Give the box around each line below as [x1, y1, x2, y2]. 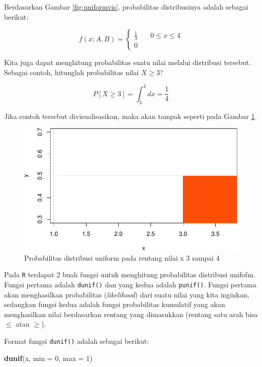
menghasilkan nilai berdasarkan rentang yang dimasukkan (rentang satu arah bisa [4, 309, 258, 319]
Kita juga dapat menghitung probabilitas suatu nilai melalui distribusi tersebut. [4, 57, 251, 68]
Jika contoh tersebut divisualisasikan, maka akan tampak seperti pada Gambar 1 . [4, 110, 257, 121]
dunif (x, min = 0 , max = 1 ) [4, 352, 93, 363]
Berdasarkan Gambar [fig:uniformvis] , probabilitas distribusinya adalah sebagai [4, 2, 248, 12]
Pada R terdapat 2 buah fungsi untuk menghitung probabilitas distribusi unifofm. [4, 269, 255, 280]
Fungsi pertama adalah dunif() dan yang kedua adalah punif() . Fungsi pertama [4, 279, 256, 289]
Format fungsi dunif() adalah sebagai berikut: [4, 335, 149, 346]
